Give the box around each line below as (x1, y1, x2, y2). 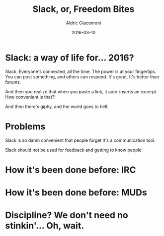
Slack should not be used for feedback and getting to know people (5, 147, 142, 153)
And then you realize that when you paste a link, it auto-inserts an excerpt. (5, 88, 158, 95)
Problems (5, 120, 46, 132)
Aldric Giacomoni (66, 20, 101, 26)
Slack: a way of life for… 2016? (5, 52, 134, 63)
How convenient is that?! (5, 94, 56, 100)
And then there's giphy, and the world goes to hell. (5, 103, 109, 110)
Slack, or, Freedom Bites (32, 3, 135, 15)
